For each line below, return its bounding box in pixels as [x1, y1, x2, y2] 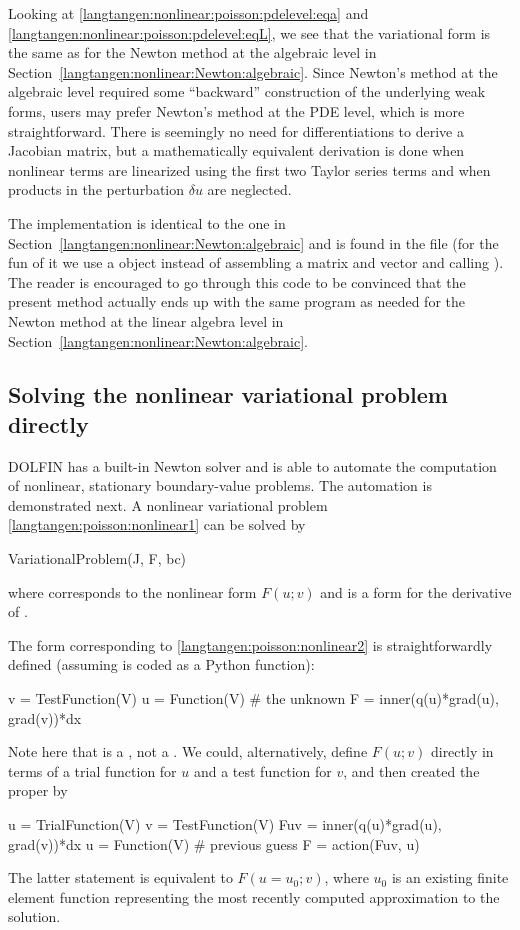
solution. [8, 906, 61, 927]
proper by [8, 780, 68, 801]
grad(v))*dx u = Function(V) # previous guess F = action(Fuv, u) [8, 833, 420, 854]
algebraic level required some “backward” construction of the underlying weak [8, 81, 486, 102]
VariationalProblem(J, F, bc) [8, 548, 187, 569]
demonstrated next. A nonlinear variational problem [8, 494, 328, 515]
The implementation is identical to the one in [8, 212, 286, 233]
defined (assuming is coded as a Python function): [8, 654, 315, 675]
